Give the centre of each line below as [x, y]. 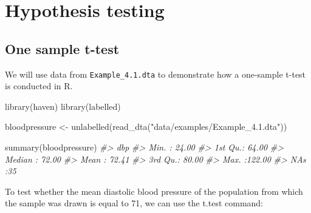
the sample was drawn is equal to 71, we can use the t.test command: [134, 203]
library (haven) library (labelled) [63, 106]
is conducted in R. [39, 86]
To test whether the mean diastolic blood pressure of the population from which [154, 191]
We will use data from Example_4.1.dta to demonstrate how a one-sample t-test [155, 74]
